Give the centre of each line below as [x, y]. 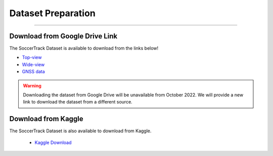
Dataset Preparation [52, 13]
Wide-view [33, 64]
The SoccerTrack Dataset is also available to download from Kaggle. [80, 131]
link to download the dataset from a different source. [78, 102]
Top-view [32, 58]
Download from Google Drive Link [63, 36]
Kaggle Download [53, 142]
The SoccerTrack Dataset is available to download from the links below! [84, 48]
